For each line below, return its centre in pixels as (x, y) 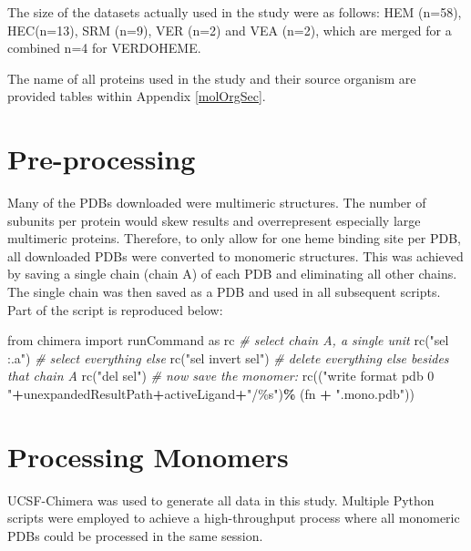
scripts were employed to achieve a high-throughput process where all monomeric (234, 518)
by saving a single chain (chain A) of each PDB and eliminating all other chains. (232, 274)
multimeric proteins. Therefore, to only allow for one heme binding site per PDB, (234, 238)
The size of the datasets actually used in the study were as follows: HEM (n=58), (235, 12)
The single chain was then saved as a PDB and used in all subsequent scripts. (224, 292)
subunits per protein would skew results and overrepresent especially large (214, 220)
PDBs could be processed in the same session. (135, 535)
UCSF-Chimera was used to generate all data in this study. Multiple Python (221, 500)
